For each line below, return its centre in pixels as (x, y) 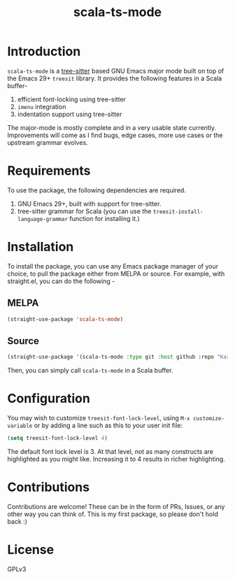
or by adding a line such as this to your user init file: (108, 426)
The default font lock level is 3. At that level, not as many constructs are (111, 451)
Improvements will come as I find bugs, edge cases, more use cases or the (115, 135)
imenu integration (42, 106)
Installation (41, 247)
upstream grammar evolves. (48, 142)
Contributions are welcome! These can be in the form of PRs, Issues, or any (116, 506)
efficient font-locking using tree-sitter (71, 99)
